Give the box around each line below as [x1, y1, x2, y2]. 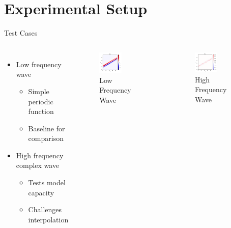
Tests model [28, 177, 66, 188]
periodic [28, 96, 53, 106]
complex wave [16, 160, 60, 170]
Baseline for [28, 123, 65, 133]
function [28, 106, 54, 117]
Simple [28, 85, 49, 96]
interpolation [28, 214, 69, 224]
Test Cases [4, 27, 38, 38]
